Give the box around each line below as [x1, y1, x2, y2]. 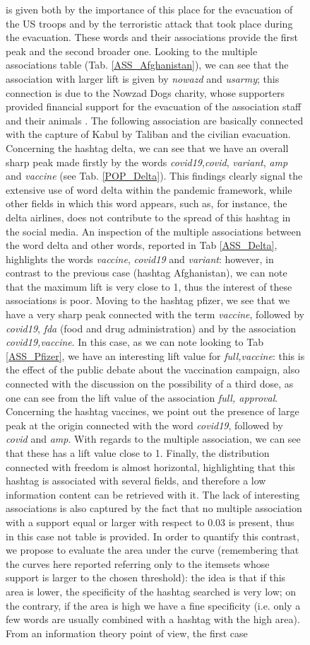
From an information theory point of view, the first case [6, 625, 248, 640]
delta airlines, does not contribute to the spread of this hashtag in [6, 209, 291, 224]
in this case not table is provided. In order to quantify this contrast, [6, 528, 299, 543]
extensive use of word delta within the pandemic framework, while [6, 182, 292, 197]
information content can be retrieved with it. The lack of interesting [6, 487, 300, 501]
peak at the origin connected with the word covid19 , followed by [6, 417, 283, 432]
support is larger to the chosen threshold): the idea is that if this [6, 570, 286, 585]
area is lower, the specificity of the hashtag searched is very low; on [6, 583, 297, 598]
